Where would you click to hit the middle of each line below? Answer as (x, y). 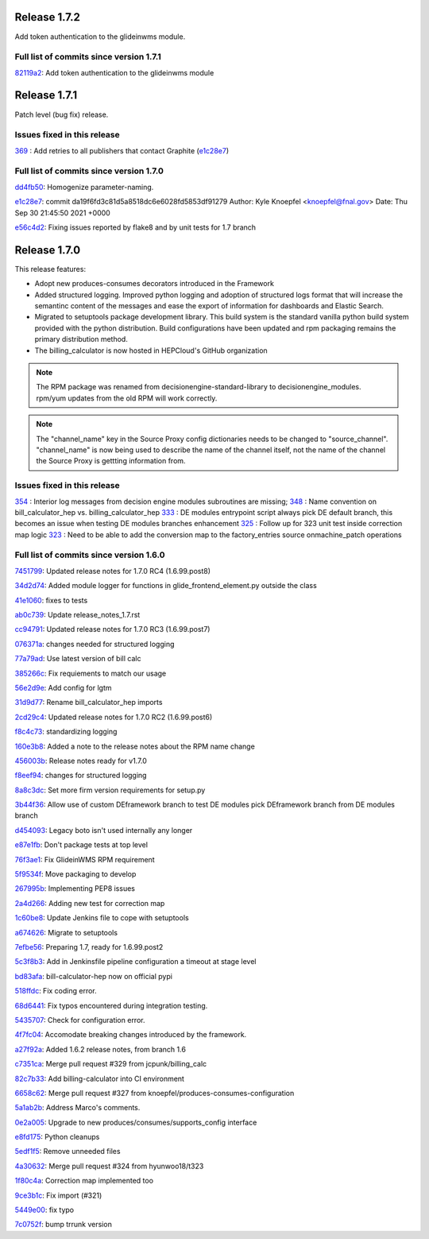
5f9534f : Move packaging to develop (75, 874)
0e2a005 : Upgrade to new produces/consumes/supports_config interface (136, 1122)
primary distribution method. (81, 339)
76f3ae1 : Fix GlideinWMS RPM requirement (85, 859)
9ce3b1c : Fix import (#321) (58, 1195)
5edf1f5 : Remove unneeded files (68, 1152)
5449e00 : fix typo (44, 1210)
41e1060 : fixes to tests (51, 600)
